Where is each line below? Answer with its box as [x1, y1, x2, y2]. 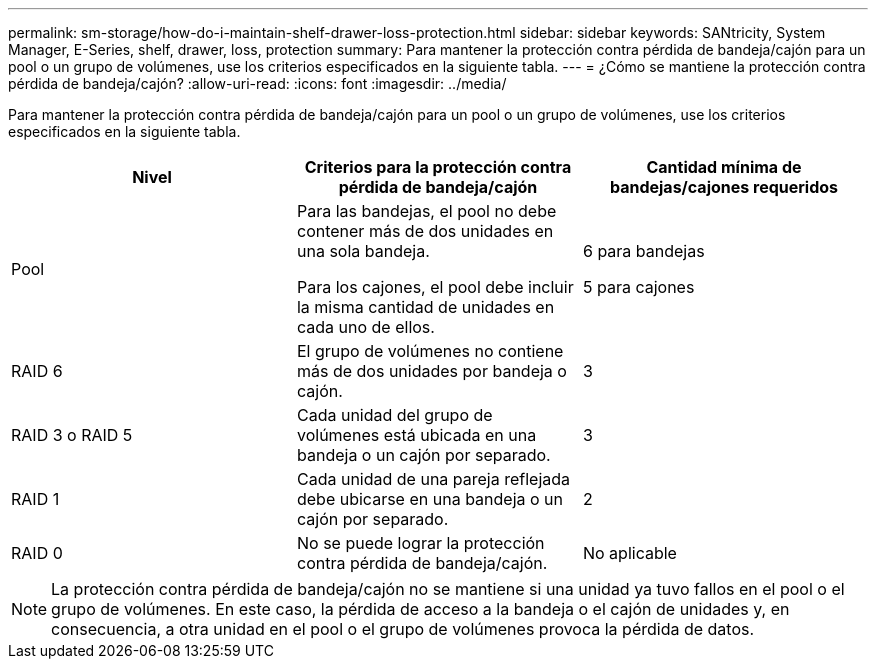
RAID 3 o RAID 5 [11, 425, 133, 445]
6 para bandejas [582, 241, 705, 261]
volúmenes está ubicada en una [296, 425, 537, 445]
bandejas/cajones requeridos [609, 177, 839, 197]
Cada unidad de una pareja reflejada [296, 469, 571, 489]
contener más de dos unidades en [296, 221, 554, 241]
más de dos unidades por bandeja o [296, 361, 567, 381]
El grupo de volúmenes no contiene [296, 341, 564, 361]
